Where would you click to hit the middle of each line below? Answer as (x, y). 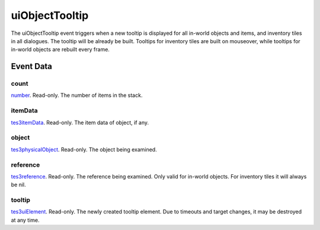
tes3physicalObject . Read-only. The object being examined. (84, 149)
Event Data (32, 67)
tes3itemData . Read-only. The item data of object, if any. (80, 122)
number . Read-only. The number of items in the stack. (77, 95)
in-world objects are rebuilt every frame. (60, 50)
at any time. (25, 220)
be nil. (18, 185)
